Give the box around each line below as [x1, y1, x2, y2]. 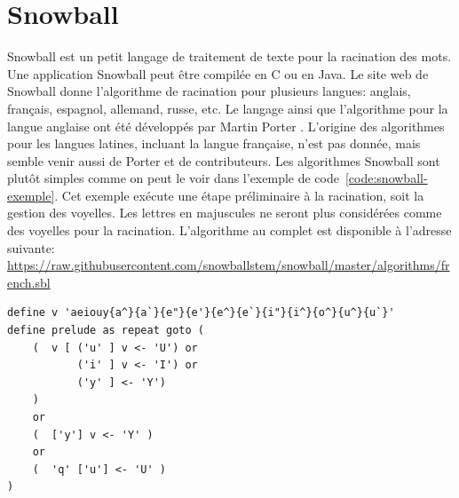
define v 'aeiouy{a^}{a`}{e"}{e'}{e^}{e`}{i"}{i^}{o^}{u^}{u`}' [7, 306, 395, 320]
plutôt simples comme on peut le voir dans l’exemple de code [7, 169, 339, 187]
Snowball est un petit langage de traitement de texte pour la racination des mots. [7, 47, 452, 66]
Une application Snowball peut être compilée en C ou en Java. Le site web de [7, 64, 429, 83]
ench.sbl [7, 273, 51, 291]
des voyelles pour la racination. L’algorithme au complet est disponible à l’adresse [7, 221, 452, 240]
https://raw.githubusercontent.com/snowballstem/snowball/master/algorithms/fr [7, 256, 450, 274]
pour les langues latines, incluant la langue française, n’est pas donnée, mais [7, 134, 421, 153]
